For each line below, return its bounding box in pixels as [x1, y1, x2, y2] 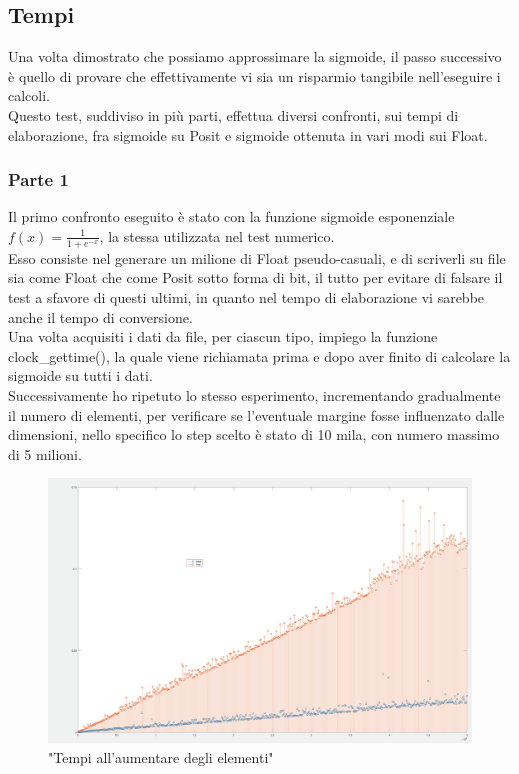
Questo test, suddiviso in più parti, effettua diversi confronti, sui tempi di [8, 104, 459, 125]
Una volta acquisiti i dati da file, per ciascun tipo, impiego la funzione [8, 326, 438, 347]
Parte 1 [8, 167, 69, 192]
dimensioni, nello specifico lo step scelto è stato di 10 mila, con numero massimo [8, 424, 500, 445]
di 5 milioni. [8, 443, 82, 464]
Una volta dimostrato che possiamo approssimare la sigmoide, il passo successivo [8, 46, 502, 67]
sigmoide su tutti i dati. [8, 365, 153, 386]
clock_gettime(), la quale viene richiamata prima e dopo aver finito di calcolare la [8, 345, 511, 366]
